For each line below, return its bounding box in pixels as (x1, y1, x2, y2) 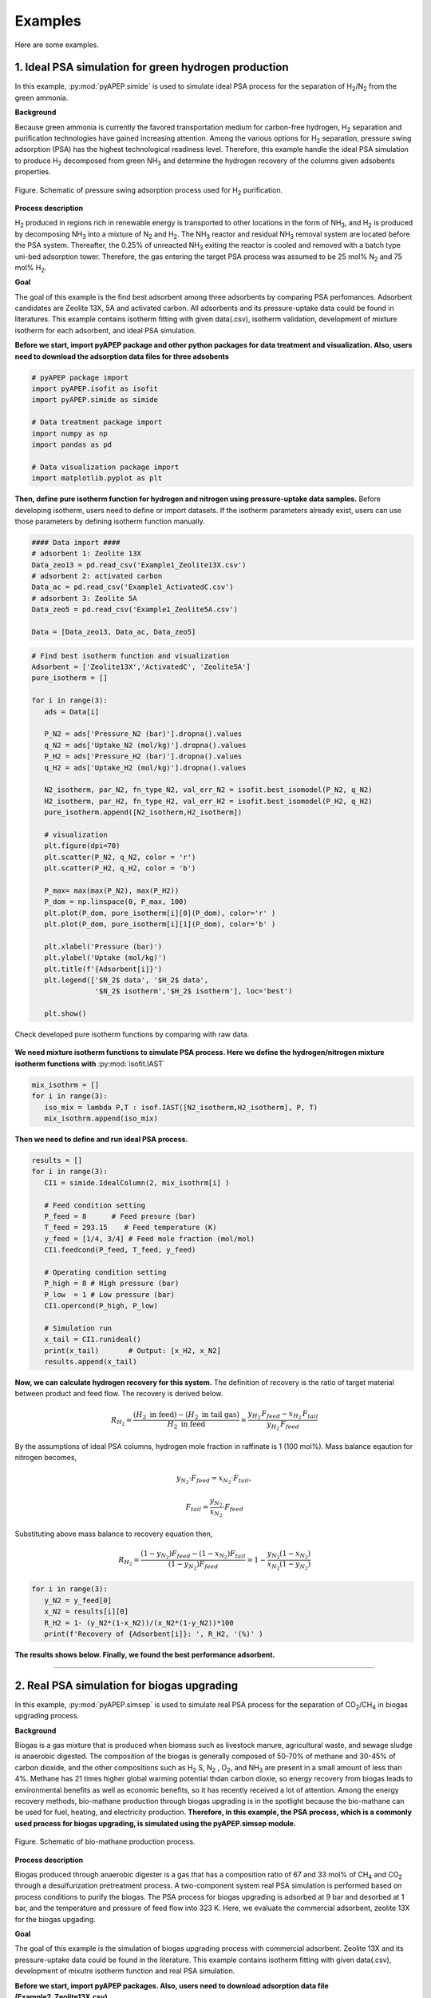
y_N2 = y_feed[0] (44, 1595, 112, 1605)
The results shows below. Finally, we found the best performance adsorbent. (14, 1650, 275, 1659)
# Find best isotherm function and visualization (31, 651, 230, 660)
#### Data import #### (31, 538, 121, 547)
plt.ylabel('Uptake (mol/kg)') (44, 953, 167, 962)
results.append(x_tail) (44, 1357, 137, 1367)
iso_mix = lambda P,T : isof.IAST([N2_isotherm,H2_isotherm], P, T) (44, 1103, 318, 1112)
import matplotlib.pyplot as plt (31, 474, 163, 483)
